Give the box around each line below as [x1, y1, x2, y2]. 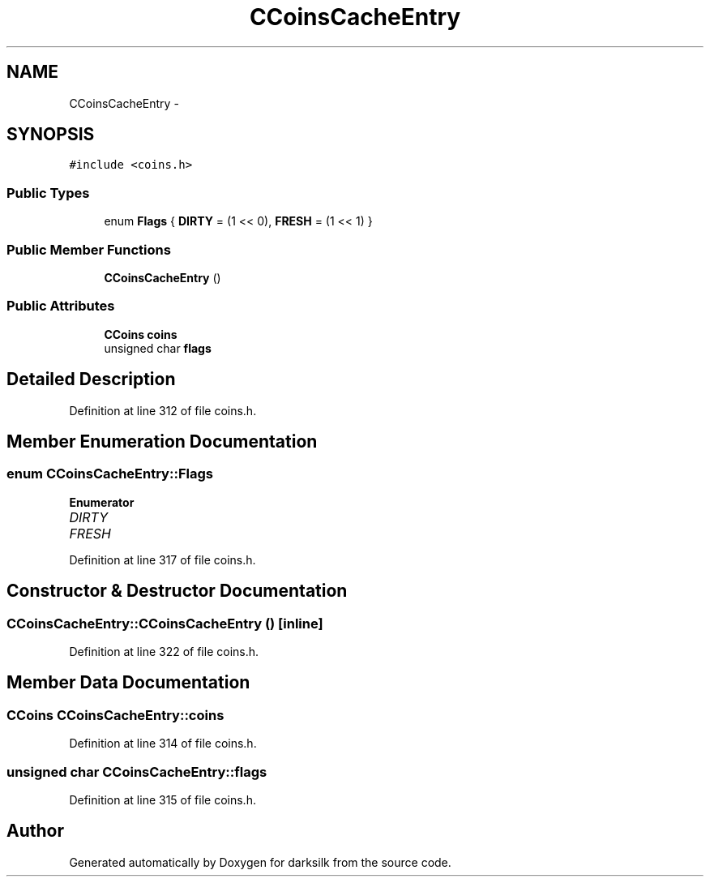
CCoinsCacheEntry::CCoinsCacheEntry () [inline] [6, 615, 323, 632]
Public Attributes [6, 298, 115, 315]
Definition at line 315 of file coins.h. [69, 792, 256, 807]
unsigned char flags [104, 341, 212, 355]
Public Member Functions [6, 241, 171, 258]
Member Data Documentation [6, 672, 250, 693]
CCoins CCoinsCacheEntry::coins [6, 706, 225, 723]
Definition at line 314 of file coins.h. [69, 736, 257, 751]
